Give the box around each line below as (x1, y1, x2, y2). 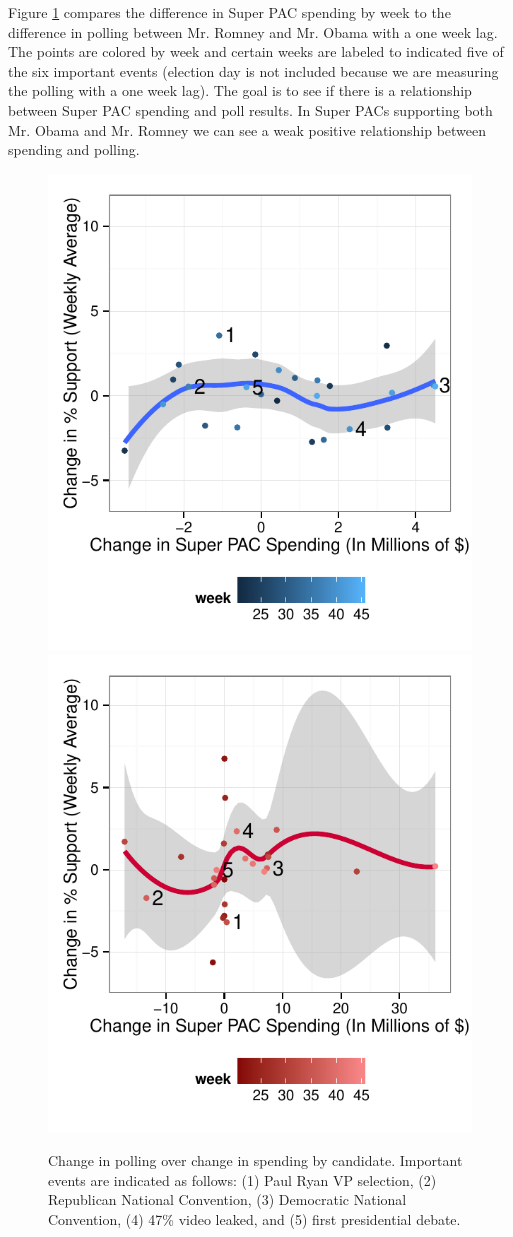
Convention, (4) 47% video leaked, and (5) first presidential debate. (48, 1208, 461, 1229)
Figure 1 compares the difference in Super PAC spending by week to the (8, 2, 451, 22)
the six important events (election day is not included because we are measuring (8, 60, 499, 81)
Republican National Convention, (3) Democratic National (48, 1189, 407, 1210)
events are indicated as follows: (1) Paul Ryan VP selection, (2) (48, 1169, 437, 1190)
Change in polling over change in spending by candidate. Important (48, 1149, 463, 1170)
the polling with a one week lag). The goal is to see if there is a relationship (8, 80, 472, 101)
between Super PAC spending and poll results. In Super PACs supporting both (8, 99, 493, 120)
